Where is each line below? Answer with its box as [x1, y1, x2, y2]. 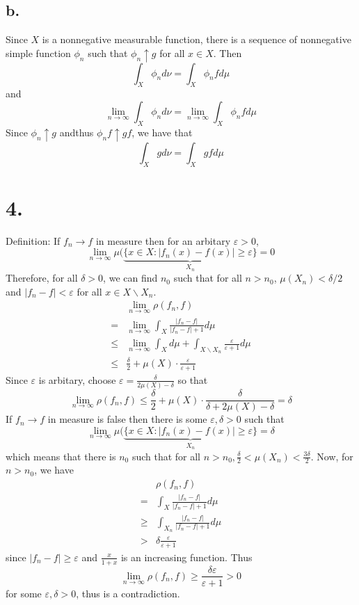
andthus [59, 124, 94, 139]
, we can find [103, 271, 158, 285]
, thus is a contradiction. [76, 586, 180, 600]
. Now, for [310, 449, 353, 463]
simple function [6, 45, 71, 60]
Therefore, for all [6, 271, 78, 285]
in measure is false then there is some [47, 412, 207, 426]
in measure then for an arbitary [95, 233, 231, 248]
